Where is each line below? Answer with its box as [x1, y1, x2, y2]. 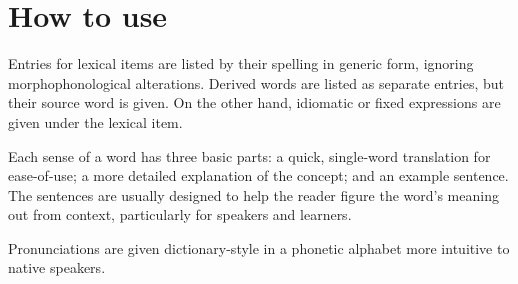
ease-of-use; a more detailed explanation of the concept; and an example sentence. [8, 165, 509, 186]
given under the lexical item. [8, 111, 183, 132]
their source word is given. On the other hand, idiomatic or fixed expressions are [8, 92, 501, 113]
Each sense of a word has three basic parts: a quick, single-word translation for [8, 145, 491, 166]
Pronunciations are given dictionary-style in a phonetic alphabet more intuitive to [8, 237, 510, 258]
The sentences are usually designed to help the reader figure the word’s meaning [8, 184, 499, 205]
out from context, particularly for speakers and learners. [8, 204, 352, 225]
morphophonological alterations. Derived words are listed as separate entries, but [8, 72, 504, 93]
